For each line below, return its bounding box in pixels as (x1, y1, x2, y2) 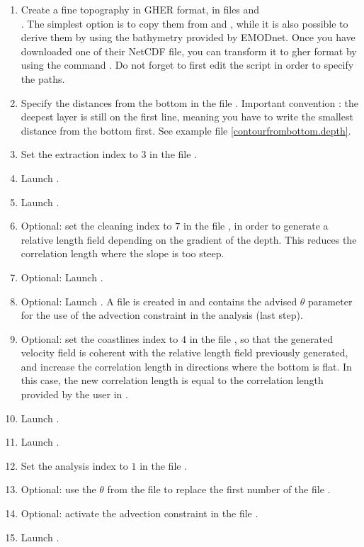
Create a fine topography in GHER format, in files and (21, 2, 260, 16)
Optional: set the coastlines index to (21, 331, 178, 346)
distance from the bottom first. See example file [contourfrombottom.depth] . (21, 123, 351, 137)
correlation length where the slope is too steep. (21, 246, 224, 261)
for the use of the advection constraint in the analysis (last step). (21, 308, 303, 322)
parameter (308, 293, 353, 308)
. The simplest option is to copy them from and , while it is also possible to (21, 16, 348, 30)
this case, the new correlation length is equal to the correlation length (21, 373, 324, 388)
